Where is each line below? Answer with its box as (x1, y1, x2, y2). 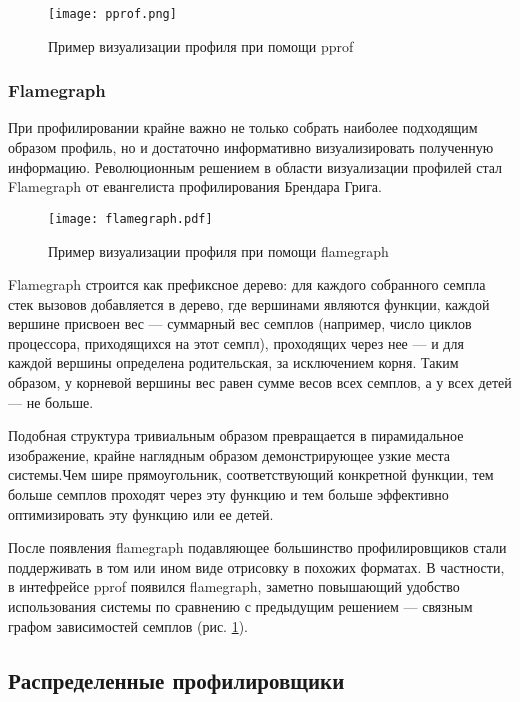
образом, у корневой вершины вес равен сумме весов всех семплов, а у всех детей (8, 372, 512, 393)
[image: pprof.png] (48, 7, 177, 21)
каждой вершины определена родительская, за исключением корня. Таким (8, 352, 459, 373)
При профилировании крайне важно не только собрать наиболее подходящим (8, 117, 478, 138)
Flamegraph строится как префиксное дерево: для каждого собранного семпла (8, 274, 486, 295)
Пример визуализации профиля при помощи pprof (48, 35, 354, 56)
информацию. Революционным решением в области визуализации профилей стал (8, 156, 503, 177)
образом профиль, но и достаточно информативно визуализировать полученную (8, 137, 494, 158)
